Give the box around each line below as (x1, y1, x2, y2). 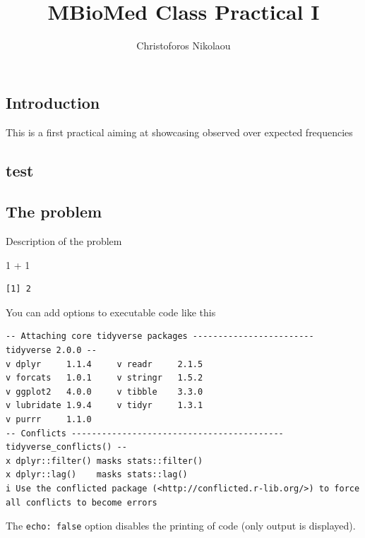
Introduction (6, 91, 100, 113)
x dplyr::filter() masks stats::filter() (6, 455, 203, 466)
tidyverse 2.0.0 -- (6, 345, 97, 356)
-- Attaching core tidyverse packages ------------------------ (6, 331, 314, 342)
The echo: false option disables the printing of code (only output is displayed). (6, 518, 356, 533)
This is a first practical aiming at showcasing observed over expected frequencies (6, 124, 353, 139)
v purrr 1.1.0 (6, 414, 92, 425)
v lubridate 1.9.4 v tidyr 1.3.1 (6, 400, 203, 411)
